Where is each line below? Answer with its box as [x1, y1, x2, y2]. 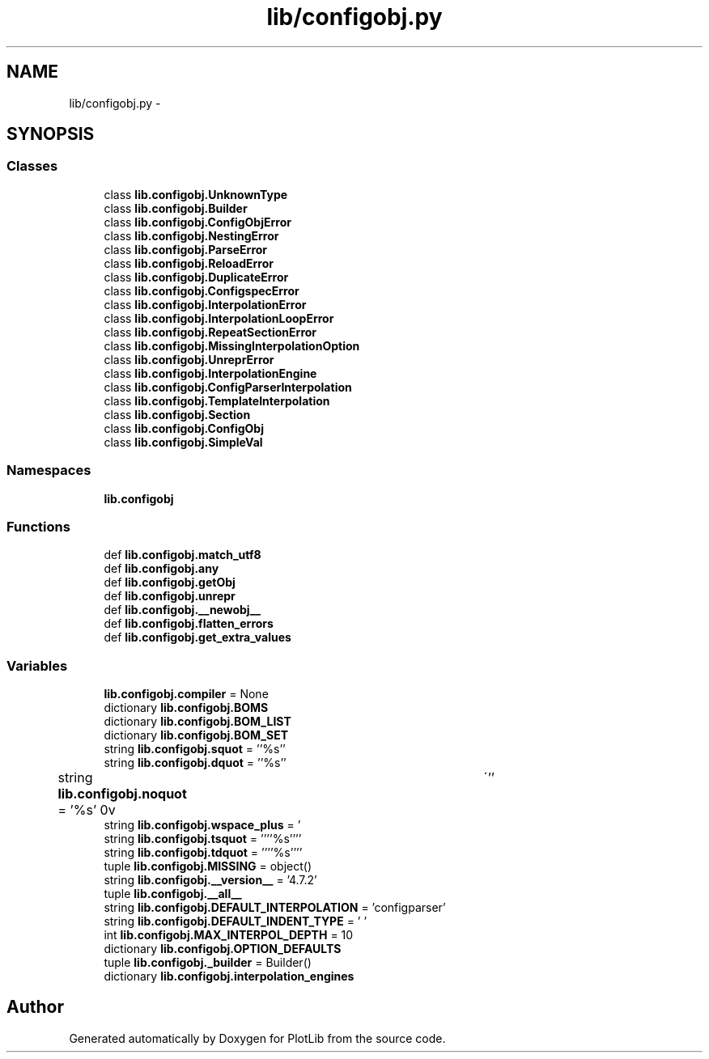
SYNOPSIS [6, 124, 95, 145]
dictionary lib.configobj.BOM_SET [104, 728, 289, 743]
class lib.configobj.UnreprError [104, 352, 274, 366]
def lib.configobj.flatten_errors [104, 616, 274, 631]
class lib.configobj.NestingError [104, 228, 279, 243]
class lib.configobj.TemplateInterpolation [104, 393, 330, 408]
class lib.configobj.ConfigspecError [104, 283, 299, 298]
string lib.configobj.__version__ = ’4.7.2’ [104, 873, 317, 887]
